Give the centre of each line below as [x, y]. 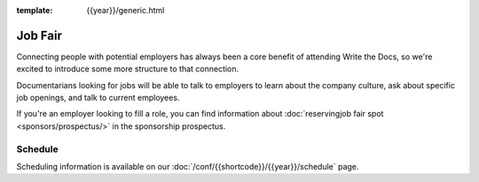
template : [35, 10]
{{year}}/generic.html [126, 10]
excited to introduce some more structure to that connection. [128, 69]
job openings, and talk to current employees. [98, 98]
